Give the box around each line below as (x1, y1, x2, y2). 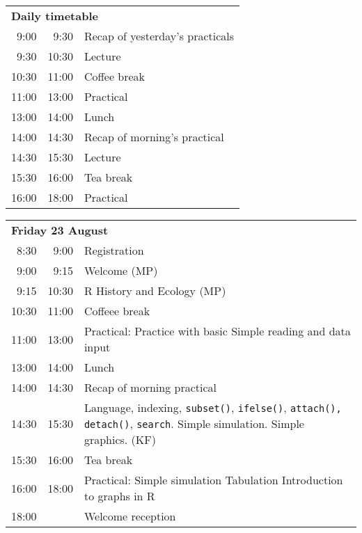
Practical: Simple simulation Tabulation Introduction (84, 472, 343, 488)
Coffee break (84, 68, 145, 84)
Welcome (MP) (84, 262, 158, 278)
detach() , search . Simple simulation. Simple (84, 415, 304, 431)
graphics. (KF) (84, 431, 156, 447)
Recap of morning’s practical (84, 129, 224, 145)
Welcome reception (84, 508, 176, 524)
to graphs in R (84, 488, 155, 504)
